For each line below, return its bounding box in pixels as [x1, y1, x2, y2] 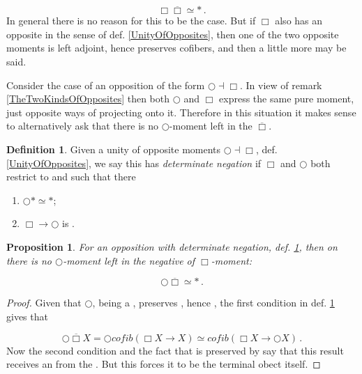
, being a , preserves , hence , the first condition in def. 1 [92, 295, 335, 310]
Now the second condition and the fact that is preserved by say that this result [6, 343, 344, 357]
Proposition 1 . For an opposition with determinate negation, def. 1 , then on [6, 239, 338, 254]
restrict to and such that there [6, 169, 136, 184]
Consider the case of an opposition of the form [6, 77, 205, 92]
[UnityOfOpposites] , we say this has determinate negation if [6, 155, 262, 170]
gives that [6, 309, 48, 323]
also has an [275, 13, 323, 28]
